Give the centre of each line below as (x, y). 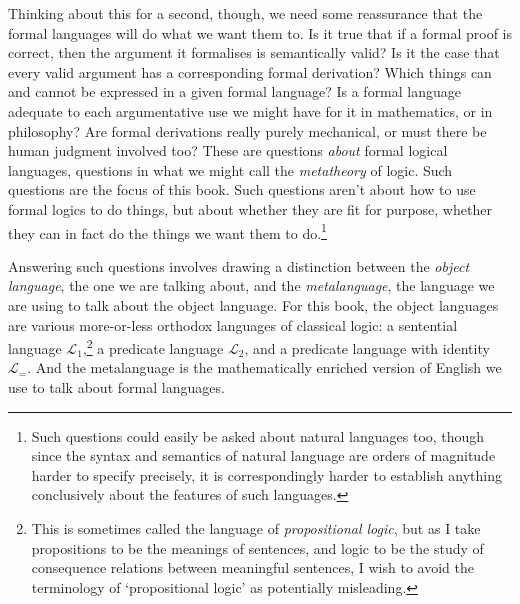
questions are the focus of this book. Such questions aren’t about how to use (242, 189)
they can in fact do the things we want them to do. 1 (167, 231)
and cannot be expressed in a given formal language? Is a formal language (235, 91)
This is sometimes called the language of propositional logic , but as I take (256, 527)
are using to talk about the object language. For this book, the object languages (253, 304)
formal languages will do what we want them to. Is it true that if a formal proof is (260, 32)
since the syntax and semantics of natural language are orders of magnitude (263, 455)
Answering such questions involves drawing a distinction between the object (239, 265)
